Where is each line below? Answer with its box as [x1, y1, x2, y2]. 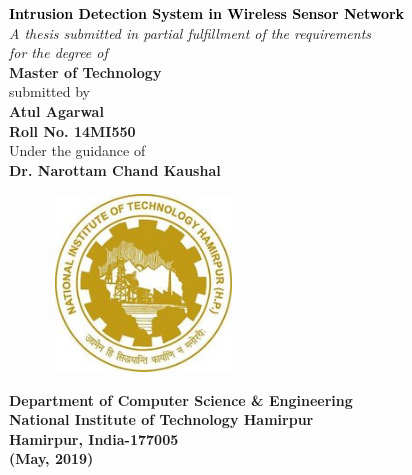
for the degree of [9, 42, 108, 63]
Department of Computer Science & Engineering [9, 389, 353, 410]
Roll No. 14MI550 [9, 120, 136, 141]
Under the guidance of [9, 140, 146, 161]
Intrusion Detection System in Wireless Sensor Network [9, 3, 405, 23]
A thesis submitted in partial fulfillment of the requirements [9, 22, 372, 43]
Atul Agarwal [9, 100, 104, 121]
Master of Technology [9, 61, 162, 82]
